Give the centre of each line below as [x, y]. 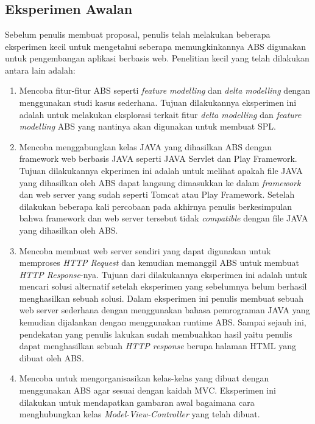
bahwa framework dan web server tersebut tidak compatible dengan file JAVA [164, 218]
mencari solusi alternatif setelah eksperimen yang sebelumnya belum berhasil [163, 286]
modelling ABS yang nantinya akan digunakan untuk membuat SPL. [147, 126]
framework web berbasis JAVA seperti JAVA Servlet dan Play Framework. [158, 158]
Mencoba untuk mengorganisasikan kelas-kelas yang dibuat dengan [144, 378]
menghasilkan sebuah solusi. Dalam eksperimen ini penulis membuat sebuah [161, 298]
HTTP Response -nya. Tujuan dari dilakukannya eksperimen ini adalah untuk [163, 274]
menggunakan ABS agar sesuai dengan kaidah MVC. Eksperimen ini [147, 390]
